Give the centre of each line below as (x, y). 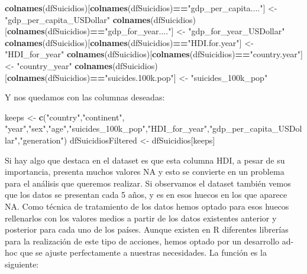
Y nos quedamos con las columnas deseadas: (85, 97)
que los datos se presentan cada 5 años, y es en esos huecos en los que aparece (146, 195)
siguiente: (22, 264)
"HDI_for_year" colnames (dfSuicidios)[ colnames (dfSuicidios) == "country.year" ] (154, 54)
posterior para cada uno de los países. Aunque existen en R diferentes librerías (147, 229)
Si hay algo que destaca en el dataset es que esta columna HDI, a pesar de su (145, 160)
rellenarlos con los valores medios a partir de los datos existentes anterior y (141, 218)
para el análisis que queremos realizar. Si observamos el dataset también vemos (148, 183)
